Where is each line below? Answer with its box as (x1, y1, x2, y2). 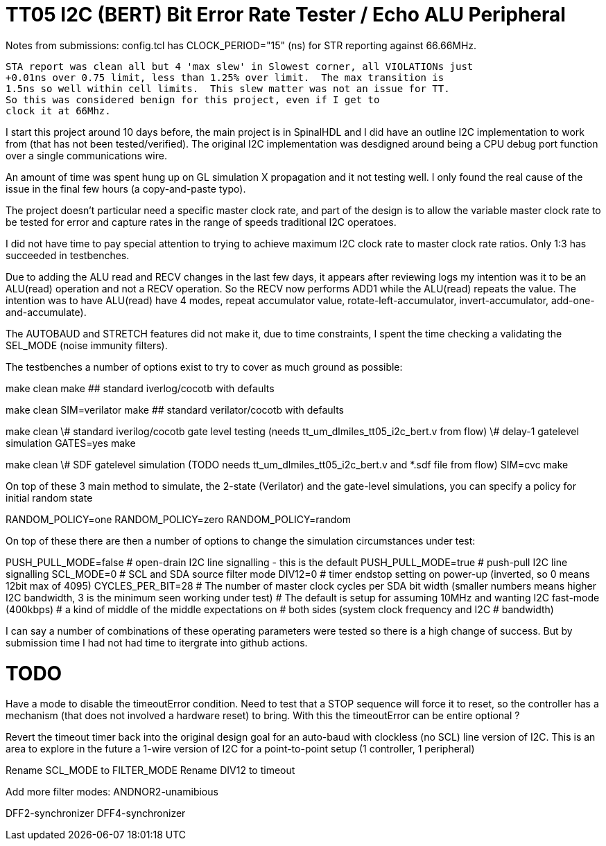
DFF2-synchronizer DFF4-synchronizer (6, 807, 186, 820)
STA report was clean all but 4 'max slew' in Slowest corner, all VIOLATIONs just (6, 60, 474, 72)
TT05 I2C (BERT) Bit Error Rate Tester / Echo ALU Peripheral (6, 3, 566, 26)
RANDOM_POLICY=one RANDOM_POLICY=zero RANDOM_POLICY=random (6, 513, 351, 525)
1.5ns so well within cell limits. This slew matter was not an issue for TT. (6, 82, 450, 94)
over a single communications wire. (6, 149, 167, 161)
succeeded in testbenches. (6, 249, 130, 261)
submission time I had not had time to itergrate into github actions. (6, 636, 308, 649)
